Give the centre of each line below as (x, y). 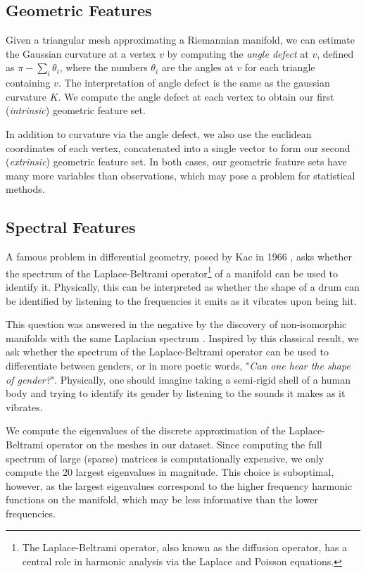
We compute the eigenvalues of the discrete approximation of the (146, 430)
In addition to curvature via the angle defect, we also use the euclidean (159, 133)
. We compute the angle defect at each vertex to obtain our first (196, 96)
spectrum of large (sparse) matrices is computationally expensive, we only (165, 458)
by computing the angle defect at (238, 53)
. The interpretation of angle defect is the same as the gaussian (194, 83)
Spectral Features (71, 227)
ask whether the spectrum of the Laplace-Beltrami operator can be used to (167, 352)
